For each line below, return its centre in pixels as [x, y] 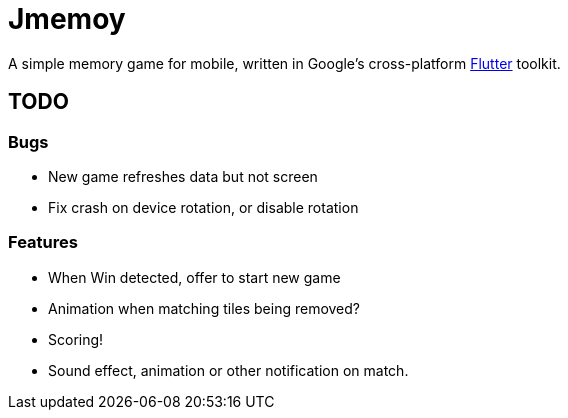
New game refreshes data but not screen [183, 176]
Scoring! [76, 339]
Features [43, 242]
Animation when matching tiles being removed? [204, 308]
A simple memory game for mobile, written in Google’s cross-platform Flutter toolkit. [284, 63]
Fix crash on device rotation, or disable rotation [203, 207]
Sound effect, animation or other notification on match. [228, 370]
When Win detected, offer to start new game [194, 277]
